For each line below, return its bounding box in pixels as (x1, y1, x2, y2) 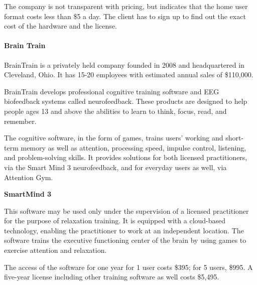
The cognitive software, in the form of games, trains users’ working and (4, 132, 223, 143)
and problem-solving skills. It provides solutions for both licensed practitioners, (4, 152, 247, 163)
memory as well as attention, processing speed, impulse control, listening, (21, 142, 246, 153)
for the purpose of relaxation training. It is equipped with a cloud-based (4, 215, 226, 226)
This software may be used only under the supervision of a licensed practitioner (4, 205, 249, 216)
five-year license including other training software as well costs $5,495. (4, 271, 219, 282)
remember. (4, 115, 37, 126)
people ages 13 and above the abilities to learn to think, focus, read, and (4, 105, 227, 116)
